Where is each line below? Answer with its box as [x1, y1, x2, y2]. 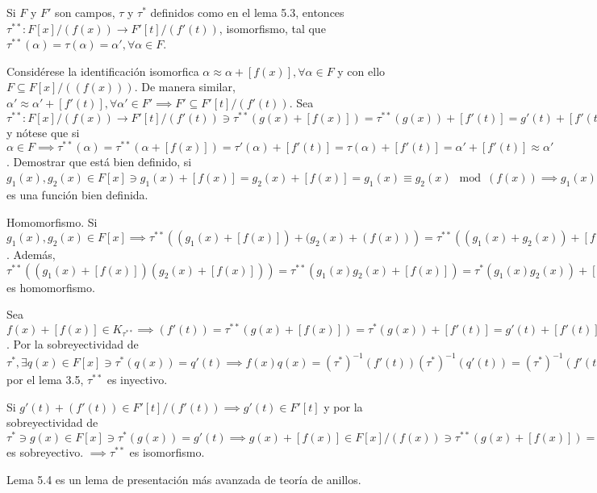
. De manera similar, [134, 78, 236, 95]
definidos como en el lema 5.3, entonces [150, 4, 344, 20]
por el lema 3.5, [6, 371, 84, 388]
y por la [324, 398, 363, 415]
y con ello [337, 62, 386, 79]
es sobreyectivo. [6, 443, 84, 460]
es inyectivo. [106, 371, 168, 388]
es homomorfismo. [6, 278, 95, 295]
